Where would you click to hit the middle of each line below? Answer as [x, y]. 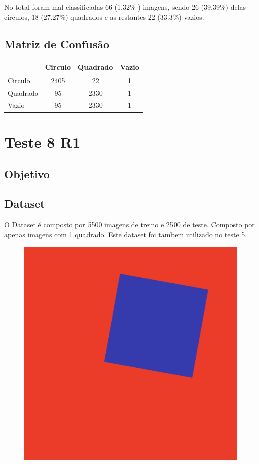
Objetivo [27, 174]
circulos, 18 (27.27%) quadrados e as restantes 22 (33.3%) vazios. [104, 16]
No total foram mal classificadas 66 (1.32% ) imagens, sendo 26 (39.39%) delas [125, 7]
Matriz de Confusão [57, 44]
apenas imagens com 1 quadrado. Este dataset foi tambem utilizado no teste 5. [126, 234]
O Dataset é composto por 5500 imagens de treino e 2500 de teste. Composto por [129, 224]
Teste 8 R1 [42, 142]
